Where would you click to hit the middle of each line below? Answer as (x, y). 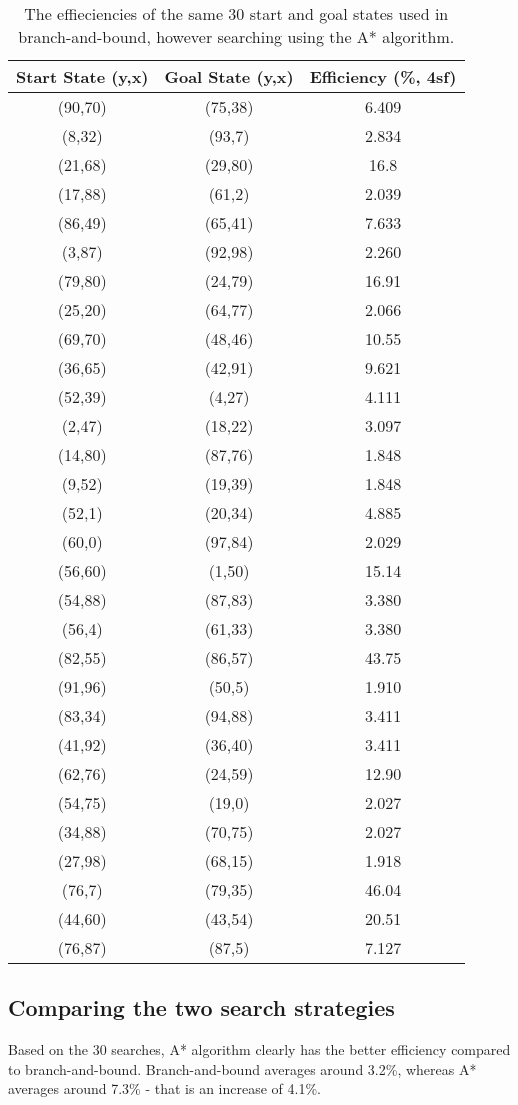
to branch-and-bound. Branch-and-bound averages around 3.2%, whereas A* (242, 1068)
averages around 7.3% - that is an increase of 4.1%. (164, 1088)
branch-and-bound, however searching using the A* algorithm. (236, 36)
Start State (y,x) (82, 76)
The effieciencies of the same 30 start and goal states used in (236, 13)
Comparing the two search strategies (201, 1007)
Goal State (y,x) (229, 76)
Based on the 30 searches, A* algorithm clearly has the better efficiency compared (259, 1049)
